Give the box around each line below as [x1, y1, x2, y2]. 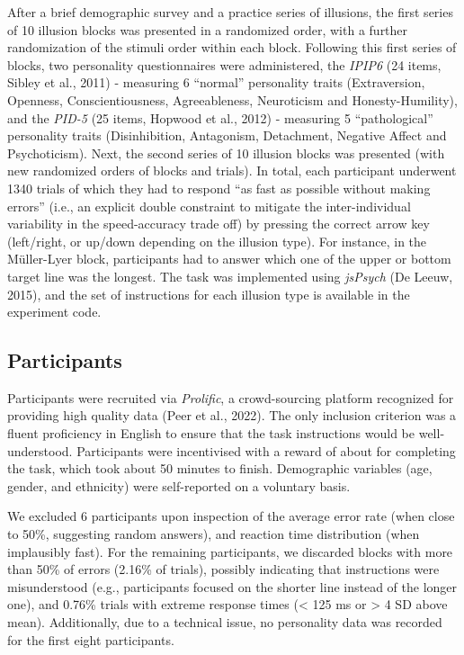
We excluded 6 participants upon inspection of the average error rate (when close [7, 507, 455, 525]
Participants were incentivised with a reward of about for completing [76, 441, 456, 460]
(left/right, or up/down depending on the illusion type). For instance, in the [7, 231, 427, 250]
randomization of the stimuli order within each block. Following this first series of [7, 38, 457, 57]
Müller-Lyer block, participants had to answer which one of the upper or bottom [7, 249, 451, 268]
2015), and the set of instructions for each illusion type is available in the [7, 284, 410, 303]
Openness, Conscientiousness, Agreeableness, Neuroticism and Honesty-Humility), [7, 90, 458, 109]
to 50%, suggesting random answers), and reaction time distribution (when [7, 525, 420, 543]
